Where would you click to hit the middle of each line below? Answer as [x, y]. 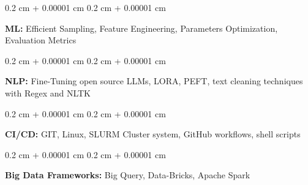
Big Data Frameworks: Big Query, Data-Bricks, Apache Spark [128, 175]
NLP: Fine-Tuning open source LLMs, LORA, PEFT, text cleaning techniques [154, 81]
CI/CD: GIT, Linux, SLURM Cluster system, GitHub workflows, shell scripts [153, 134]
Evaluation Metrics [41, 40]
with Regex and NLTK [48, 92]
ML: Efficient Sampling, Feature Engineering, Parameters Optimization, [141, 28]
